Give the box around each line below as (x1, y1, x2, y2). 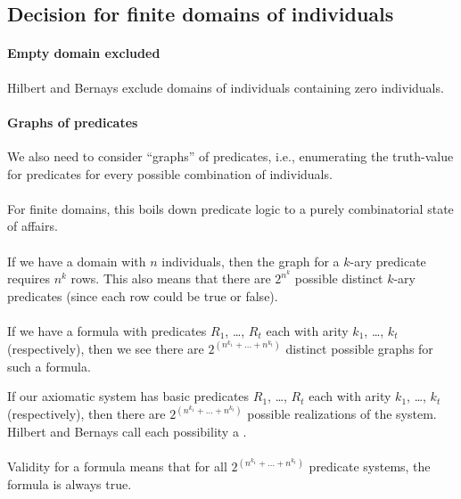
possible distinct (294, 269, 383, 288)
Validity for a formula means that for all (7, 457, 227, 476)
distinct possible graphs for (285, 339, 433, 357)
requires (7, 269, 50, 288)
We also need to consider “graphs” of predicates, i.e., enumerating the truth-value (7, 146, 454, 165)
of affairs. (7, 217, 58, 235)
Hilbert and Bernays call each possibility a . (7, 421, 247, 440)
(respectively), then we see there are (7, 339, 204, 357)
